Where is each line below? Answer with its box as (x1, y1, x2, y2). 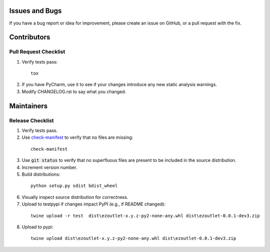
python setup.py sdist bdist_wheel (30, 183, 118, 189)
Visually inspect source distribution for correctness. (21, 194, 128, 200)
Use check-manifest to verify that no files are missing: (21, 134, 133, 140)
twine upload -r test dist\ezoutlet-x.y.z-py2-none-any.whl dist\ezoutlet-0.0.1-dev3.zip (30, 213, 260, 218)
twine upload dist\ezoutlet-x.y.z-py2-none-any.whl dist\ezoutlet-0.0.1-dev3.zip (30, 235, 236, 241)
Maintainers (9, 102, 48, 110)
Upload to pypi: (21, 223, 53, 230)
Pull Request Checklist (9, 48, 65, 55)
